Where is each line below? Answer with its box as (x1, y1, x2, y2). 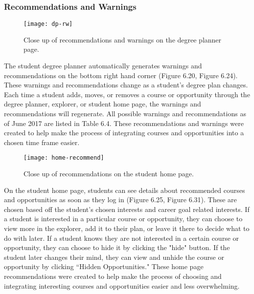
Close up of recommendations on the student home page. (23, 168, 194, 179)
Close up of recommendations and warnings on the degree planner (23, 34, 222, 44)
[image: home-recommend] (23, 154, 104, 162)
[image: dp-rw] (23, 21, 73, 28)
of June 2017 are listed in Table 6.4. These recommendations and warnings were (4, 118, 244, 128)
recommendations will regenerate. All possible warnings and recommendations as (4, 108, 246, 119)
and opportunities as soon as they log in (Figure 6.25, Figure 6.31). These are (4, 194, 237, 205)
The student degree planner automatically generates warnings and (4, 61, 202, 71)
